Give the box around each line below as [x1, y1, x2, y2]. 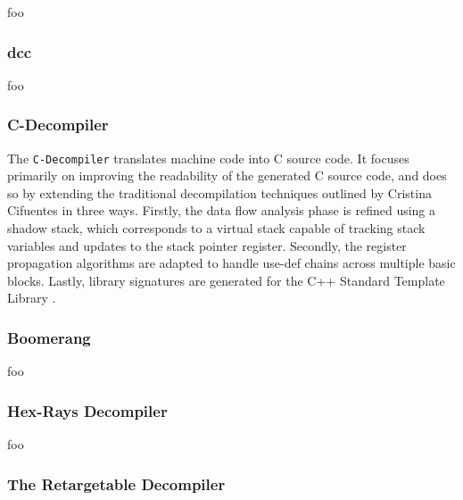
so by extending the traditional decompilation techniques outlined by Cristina [7, 183, 432, 202]
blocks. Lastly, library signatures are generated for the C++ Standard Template [7, 271, 445, 289]
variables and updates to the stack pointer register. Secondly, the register [7, 236, 407, 254]
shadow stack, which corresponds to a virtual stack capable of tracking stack [7, 219, 426, 237]
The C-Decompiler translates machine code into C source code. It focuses [7, 148, 409, 167]
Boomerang [7, 326, 91, 348]
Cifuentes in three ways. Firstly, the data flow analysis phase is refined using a [7, 201, 436, 220]
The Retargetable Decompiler [7, 472, 226, 495]
